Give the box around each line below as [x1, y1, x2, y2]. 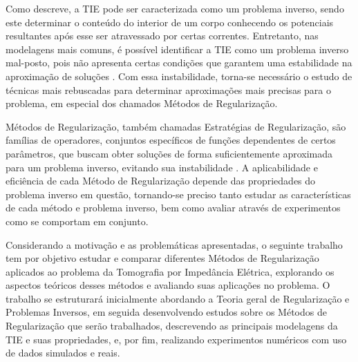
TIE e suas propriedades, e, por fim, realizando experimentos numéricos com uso [6, 332, 347, 346]
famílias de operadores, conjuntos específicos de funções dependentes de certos [6, 133, 336, 147]
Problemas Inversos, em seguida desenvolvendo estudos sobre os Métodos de [6, 305, 327, 319]
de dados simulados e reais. [6, 345, 120, 360]
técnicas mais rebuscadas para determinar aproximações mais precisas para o [6, 82, 332, 97]
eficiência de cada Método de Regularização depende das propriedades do [6, 173, 316, 188]
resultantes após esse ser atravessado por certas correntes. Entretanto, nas [6, 28, 319, 43]
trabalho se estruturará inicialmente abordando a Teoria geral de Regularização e [6, 291, 350, 305]
